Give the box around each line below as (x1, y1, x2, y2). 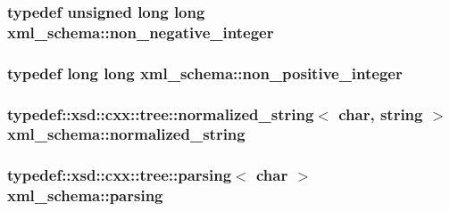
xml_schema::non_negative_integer (7, 20, 274, 43)
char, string (338, 102, 423, 125)
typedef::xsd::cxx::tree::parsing (7, 164, 232, 186)
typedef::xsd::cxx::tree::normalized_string (7, 102, 314, 125)
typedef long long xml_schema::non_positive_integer (7, 61, 403, 84)
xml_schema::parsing (7, 184, 163, 207)
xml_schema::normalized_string (7, 123, 246, 145)
